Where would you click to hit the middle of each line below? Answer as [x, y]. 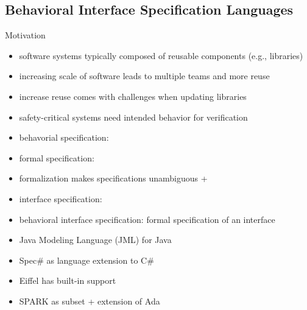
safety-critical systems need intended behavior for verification [133, 117]
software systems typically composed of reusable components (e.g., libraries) [161, 55]
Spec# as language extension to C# [86, 260]
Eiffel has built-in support [68, 280]
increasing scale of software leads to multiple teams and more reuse [144, 76]
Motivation [25, 35]
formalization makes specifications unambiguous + [113, 178]
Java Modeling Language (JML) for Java [95, 240]
